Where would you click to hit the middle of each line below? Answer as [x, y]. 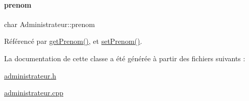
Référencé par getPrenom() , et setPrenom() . [73, 41]
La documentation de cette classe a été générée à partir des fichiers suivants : [125, 58]
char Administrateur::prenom [49, 24]
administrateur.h [30, 75]
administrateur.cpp [34, 93]
